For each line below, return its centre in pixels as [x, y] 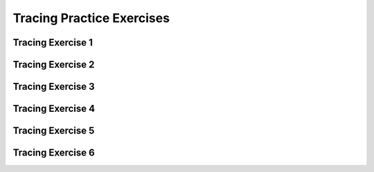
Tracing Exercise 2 [54, 65]
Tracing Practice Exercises [91, 18]
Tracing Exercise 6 [54, 153]
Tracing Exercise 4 [54, 109]
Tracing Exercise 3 [54, 87]
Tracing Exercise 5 [54, 131]
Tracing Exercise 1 [53, 42]
